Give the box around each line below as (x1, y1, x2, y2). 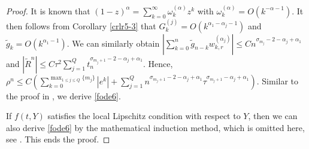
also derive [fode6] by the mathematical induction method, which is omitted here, (6, 121, 305, 133)
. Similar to (256, 74, 299, 87)
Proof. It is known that (6, 4, 90, 17)
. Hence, (143, 57, 173, 69)
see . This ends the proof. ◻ (6, 133, 110, 145)
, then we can (248, 110, 298, 122)
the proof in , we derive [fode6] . (6, 89, 121, 102)
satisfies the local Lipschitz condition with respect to (47, 110, 241, 122)
